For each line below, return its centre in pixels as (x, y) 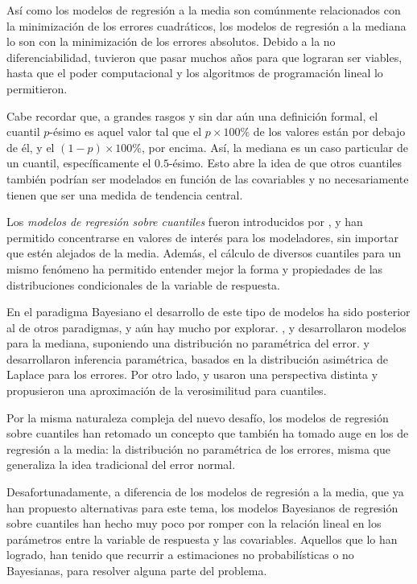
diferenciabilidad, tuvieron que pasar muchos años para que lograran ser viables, (204, 57)
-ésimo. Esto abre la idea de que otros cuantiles (285, 163)
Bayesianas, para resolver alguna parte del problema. (137, 570)
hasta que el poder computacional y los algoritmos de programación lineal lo (195, 73)
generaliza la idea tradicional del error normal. (121, 465)
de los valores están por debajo (329, 132)
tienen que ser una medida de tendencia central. (125, 194)
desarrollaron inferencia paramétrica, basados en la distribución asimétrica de (197, 358)
